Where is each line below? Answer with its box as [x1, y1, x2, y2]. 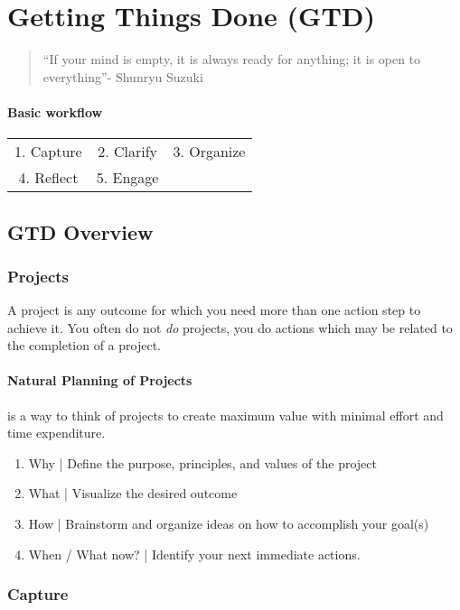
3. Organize [173, 141, 246, 162]
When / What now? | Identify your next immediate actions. [28, 544, 361, 563]
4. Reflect [18, 167, 79, 189]
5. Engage [96, 167, 159, 189]
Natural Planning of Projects [7, 371, 192, 390]
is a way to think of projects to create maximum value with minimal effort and [7, 405, 444, 424]
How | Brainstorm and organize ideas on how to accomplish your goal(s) [28, 514, 429, 533]
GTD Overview [7, 217, 154, 245]
